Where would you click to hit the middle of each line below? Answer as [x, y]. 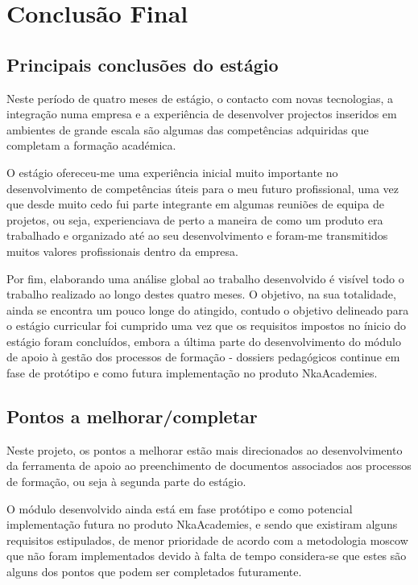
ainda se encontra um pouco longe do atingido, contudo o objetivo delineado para [208, 309]
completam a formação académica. [91, 145]
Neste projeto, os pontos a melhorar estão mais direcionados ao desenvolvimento [205, 449]
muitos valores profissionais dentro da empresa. [122, 251]
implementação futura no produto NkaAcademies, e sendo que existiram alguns [202, 524]
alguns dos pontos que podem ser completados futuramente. [154, 572]
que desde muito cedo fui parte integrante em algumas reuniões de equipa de [195, 204]
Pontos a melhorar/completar [132, 416]
